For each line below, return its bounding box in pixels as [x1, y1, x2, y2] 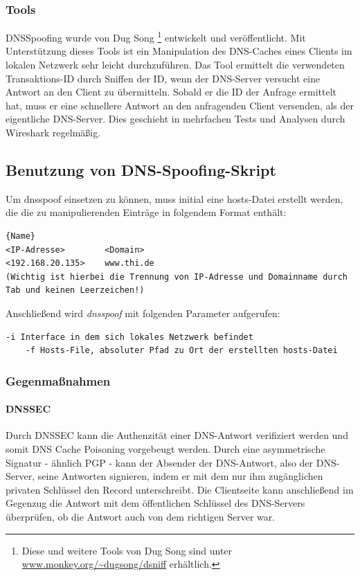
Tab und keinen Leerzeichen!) [6, 285, 145, 296]
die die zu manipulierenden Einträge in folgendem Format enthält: [6, 205, 287, 219]
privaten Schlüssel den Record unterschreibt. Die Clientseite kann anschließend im [6, 482, 354, 496]
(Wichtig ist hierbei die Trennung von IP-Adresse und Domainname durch [6, 271, 348, 282]
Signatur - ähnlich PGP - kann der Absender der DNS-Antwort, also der [6, 455, 314, 469]
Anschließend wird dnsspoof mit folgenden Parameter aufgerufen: [6, 305, 280, 320]
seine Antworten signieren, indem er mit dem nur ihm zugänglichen [37, 469, 323, 483]
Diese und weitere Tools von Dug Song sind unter [21, 543, 233, 557]
